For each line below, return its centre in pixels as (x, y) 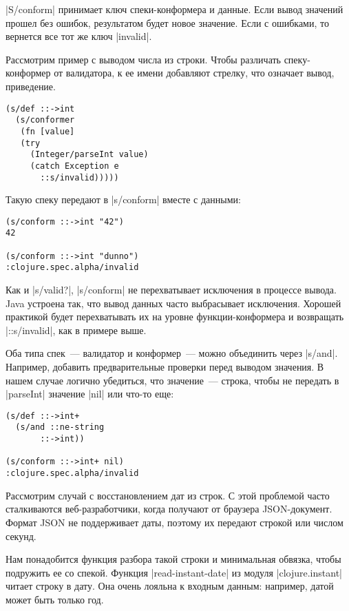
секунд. (21, 536)
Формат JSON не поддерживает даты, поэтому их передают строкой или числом (174, 522)
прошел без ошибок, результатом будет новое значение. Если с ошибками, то (167, 22)
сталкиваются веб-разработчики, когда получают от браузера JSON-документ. (169, 509)
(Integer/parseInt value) (89, 155)
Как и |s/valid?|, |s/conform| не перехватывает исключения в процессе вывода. (171, 290)
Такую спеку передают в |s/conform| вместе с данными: (123, 199)
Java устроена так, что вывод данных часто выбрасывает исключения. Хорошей (173, 303)
